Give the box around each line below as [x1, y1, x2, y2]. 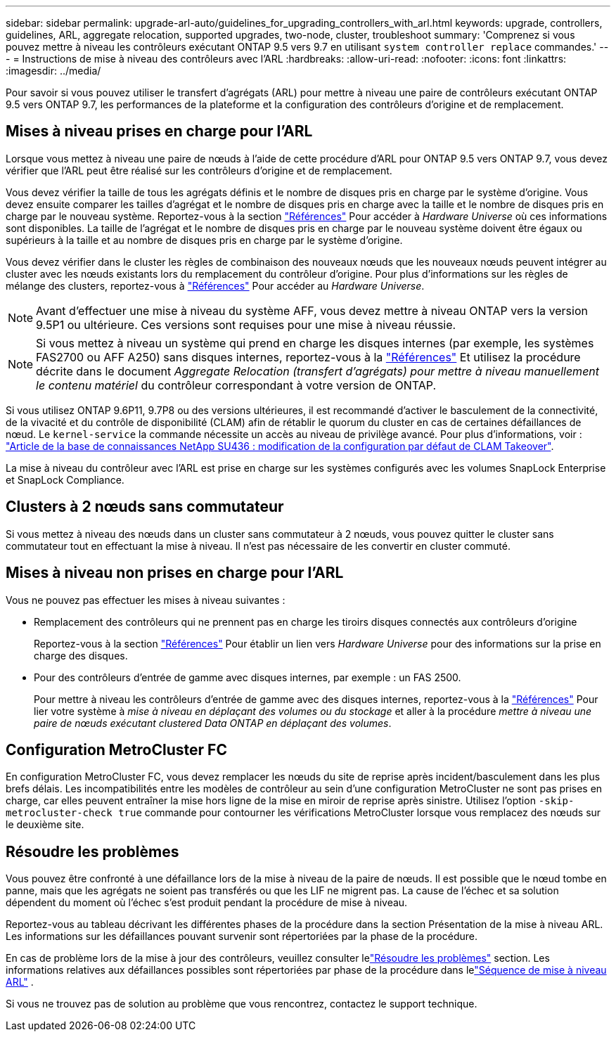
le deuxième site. [6, 818, 84, 831]
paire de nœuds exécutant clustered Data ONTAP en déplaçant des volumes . [34, 716, 392, 729]
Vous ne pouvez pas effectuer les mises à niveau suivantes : [6, 593, 285, 606]
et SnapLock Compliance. [6, 473, 124, 486]
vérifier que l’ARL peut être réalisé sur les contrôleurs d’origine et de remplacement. [6, 164, 392, 176]
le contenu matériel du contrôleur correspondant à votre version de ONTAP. [36, 378, 437, 392]
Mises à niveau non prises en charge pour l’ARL [6, 564, 344, 582]
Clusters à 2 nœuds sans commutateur [6, 498, 284, 516]
